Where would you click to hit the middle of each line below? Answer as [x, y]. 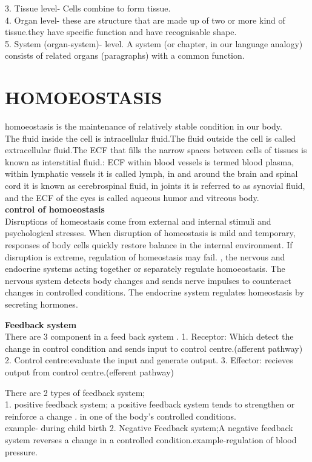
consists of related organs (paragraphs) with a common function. [125, 55]
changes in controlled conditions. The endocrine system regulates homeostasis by [154, 292]
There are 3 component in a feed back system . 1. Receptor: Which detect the [149, 336]
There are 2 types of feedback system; [75, 392]
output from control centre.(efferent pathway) [89, 371]
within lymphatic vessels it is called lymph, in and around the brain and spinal [151, 173]
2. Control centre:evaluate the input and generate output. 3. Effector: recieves [149, 360]
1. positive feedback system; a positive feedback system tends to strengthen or [150, 404]
